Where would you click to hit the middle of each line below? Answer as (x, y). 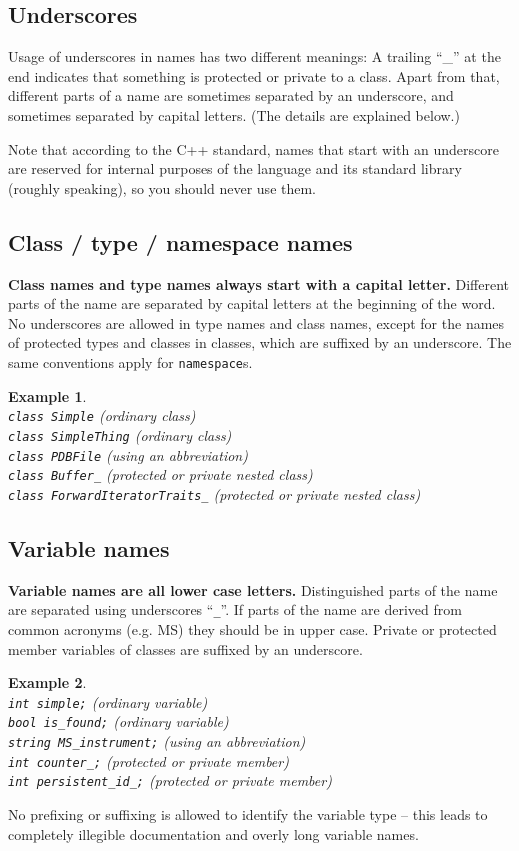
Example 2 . (47, 682)
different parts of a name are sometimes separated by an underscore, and (231, 95)
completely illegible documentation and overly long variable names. (213, 833)
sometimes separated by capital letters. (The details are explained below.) (234, 114)
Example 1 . (47, 395)
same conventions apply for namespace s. (130, 361)
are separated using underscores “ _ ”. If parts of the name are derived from (235, 609)
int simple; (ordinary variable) (108, 701)
